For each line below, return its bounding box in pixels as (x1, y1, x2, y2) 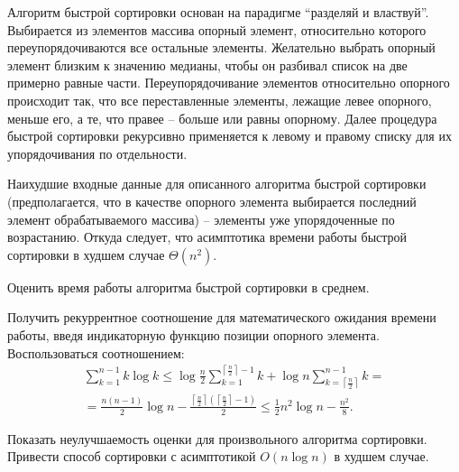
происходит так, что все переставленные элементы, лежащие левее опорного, (7, 90, 432, 109)
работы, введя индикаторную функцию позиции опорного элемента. (7, 325, 380, 344)
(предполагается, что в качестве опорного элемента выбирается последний (7, 191, 417, 210)
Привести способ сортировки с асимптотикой (7, 447, 256, 466)
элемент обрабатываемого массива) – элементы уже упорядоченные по (7, 209, 395, 228)
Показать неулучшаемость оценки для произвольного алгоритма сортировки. (7, 429, 427, 448)
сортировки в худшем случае (7, 245, 165, 264)
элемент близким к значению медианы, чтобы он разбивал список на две (7, 55, 408, 74)
